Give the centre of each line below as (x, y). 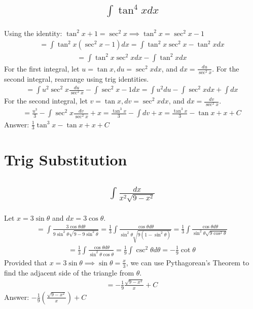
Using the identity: (33, 33)
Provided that (26, 262)
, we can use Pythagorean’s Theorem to (188, 262)
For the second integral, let (46, 101)
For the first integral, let (42, 68)
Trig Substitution (66, 159)
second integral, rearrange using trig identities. (77, 78)
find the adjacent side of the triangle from (69, 272)
